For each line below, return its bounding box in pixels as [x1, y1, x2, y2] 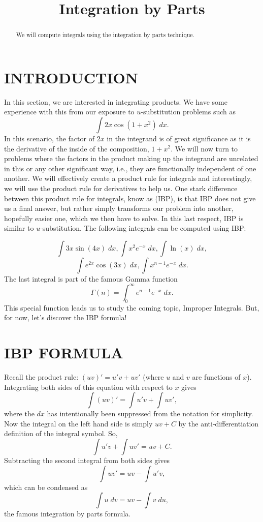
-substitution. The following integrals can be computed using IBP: [40, 223, 246, 233]
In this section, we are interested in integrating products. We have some [4, 96, 227, 107]
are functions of [192, 372, 241, 382]
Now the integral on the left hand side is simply [4, 418, 153, 428]
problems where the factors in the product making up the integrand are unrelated [4, 153, 258, 164]
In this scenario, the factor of [4, 133, 94, 143]
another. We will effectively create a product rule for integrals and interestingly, [4, 173, 252, 183]
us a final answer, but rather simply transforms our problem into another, [4, 203, 234, 213]
